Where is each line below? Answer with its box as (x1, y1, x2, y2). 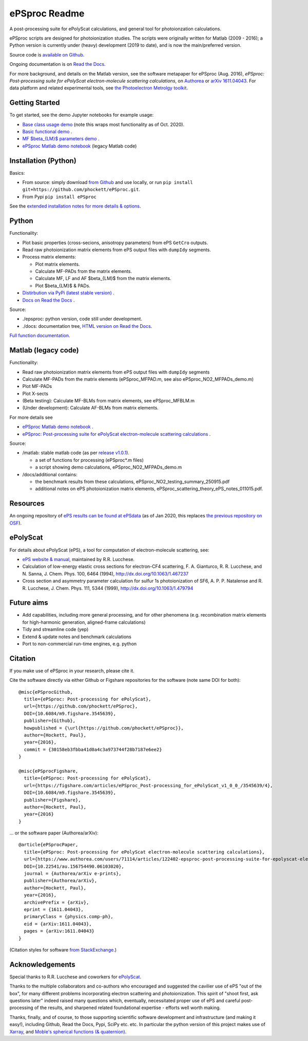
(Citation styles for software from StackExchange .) (9, 946, 117, 953)
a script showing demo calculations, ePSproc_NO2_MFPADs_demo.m (35, 464, 182, 470)
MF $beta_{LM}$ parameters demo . (22, 136, 100, 142)
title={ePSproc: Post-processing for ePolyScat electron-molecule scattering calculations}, (24, 849, 265, 855)
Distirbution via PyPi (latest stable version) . (22, 290, 115, 296)
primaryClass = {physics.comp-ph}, (24, 914, 114, 920)
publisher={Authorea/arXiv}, (24, 878, 98, 884)
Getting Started (9, 98, 60, 107)
